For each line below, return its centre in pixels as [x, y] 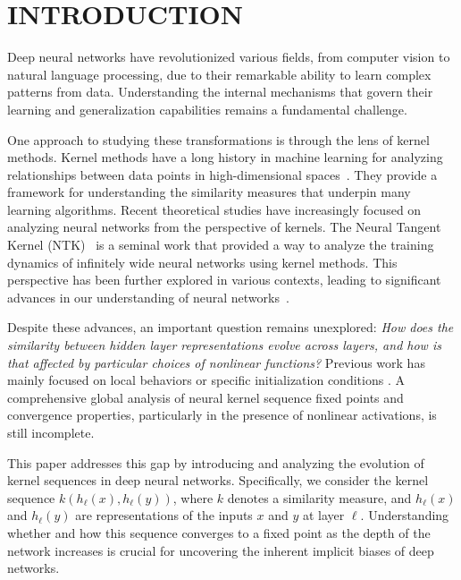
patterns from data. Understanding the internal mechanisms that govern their [220, 92]
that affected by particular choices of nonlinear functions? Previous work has [216, 362]
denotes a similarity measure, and [319, 497]
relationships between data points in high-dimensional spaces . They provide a [222, 174]
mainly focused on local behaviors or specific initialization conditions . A [206, 380]
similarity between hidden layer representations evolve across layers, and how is [224, 345]
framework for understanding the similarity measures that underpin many [209, 192]
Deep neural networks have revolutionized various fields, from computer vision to [229, 57]
